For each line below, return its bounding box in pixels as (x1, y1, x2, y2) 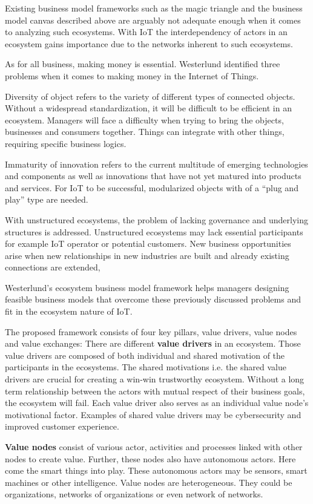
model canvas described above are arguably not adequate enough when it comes (5, 13, 301, 26)
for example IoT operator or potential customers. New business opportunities (5, 237, 291, 250)
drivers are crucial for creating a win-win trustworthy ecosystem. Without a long (5, 373, 305, 385)
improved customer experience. (5, 420, 119, 433)
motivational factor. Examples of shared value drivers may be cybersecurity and (5, 408, 301, 421)
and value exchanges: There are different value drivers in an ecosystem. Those (5, 337, 301, 350)
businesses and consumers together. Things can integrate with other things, (5, 125, 285, 138)
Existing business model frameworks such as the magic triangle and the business (5, 2, 303, 14)
